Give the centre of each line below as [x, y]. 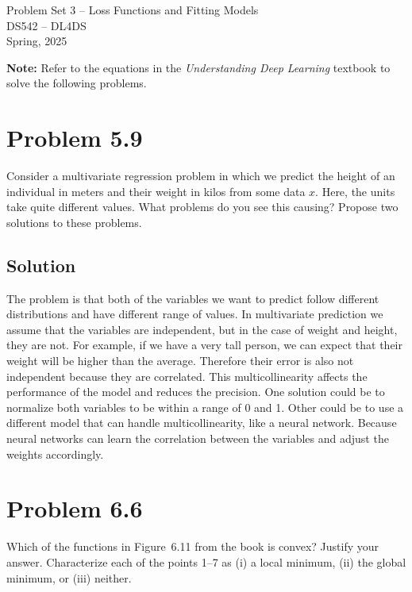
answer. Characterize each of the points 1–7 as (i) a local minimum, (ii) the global [206, 561]
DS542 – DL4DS [46, 25]
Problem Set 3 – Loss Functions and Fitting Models [133, 10]
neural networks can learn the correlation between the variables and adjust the [198, 438]
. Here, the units [355, 191]
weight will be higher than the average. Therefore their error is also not [180, 361]
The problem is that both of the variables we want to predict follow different [193, 298]
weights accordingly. [55, 454]
